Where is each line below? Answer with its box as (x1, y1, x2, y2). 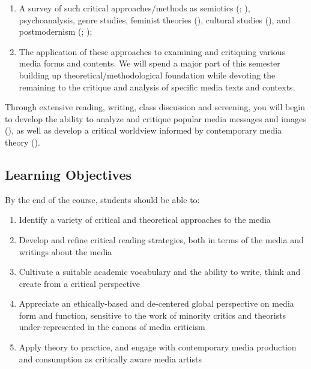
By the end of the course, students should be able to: (5, 193, 200, 205)
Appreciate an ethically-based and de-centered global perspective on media (19, 297, 294, 310)
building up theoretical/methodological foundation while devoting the (19, 68, 276, 81)
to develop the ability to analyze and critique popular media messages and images (5, 112, 306, 125)
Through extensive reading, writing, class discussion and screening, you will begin (5, 101, 306, 113)
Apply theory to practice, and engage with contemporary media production (19, 341, 297, 353)
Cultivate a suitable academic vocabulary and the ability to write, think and (19, 265, 301, 278)
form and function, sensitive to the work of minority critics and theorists (19, 308, 286, 321)
